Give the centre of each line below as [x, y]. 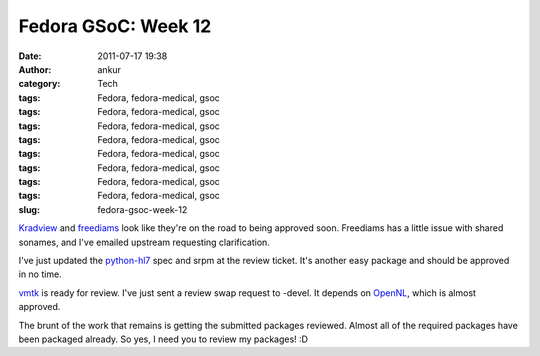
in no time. [40, 274]
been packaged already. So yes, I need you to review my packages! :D [163, 339]
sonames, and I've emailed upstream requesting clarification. [144, 242]
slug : [29, 209]
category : [39, 84]
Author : [35, 69]
